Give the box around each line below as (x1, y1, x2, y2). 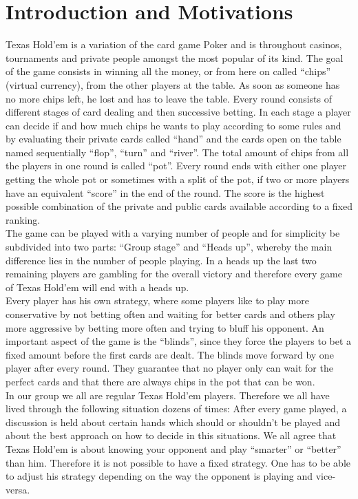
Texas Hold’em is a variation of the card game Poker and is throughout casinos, (6, 37, 342, 52)
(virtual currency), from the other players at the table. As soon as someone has (6, 77, 340, 92)
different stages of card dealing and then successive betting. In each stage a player (6, 105, 351, 119)
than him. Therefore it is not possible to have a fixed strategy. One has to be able (6, 455, 350, 469)
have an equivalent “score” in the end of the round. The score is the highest (6, 185, 325, 200)
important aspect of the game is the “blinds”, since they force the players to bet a (6, 334, 352, 348)
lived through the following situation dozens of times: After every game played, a (6, 401, 347, 416)
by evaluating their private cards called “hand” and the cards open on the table (6, 131, 341, 146)
